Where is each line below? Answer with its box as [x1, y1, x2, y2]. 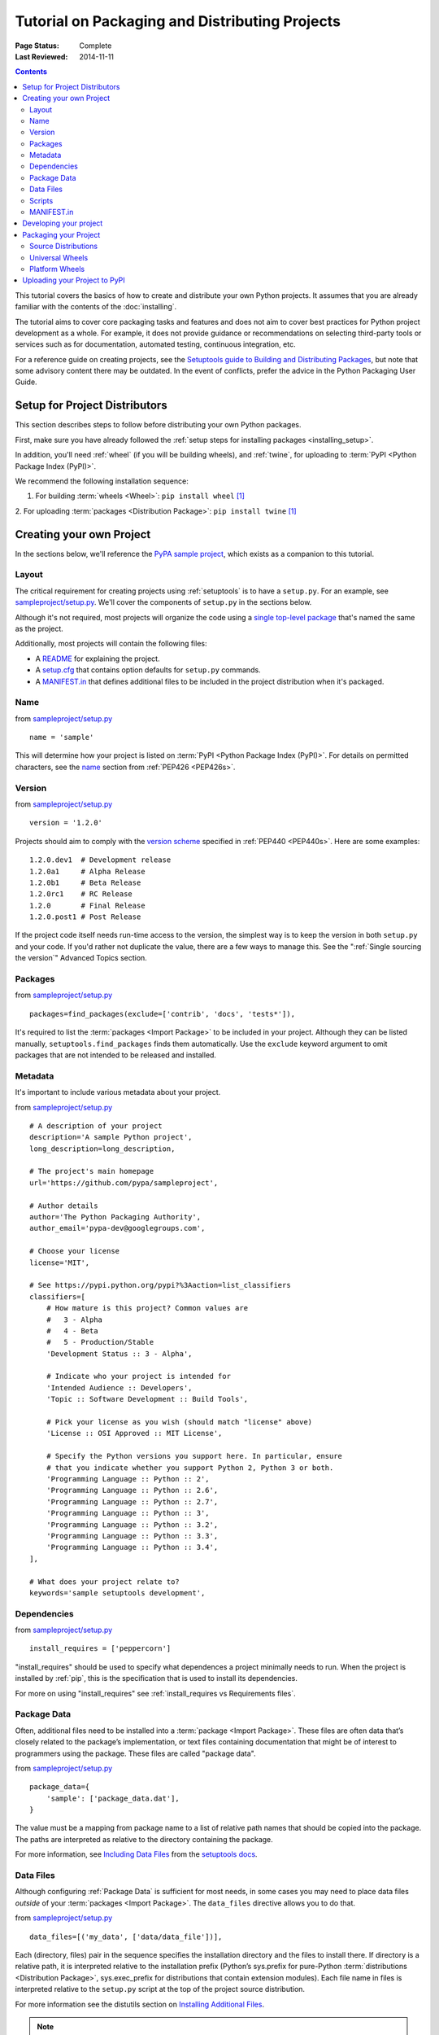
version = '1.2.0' [29, 818, 103, 828]
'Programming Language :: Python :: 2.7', [46, 1497, 219, 1506]
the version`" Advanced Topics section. [15, 953, 148, 963]
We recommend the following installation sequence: [15, 476, 189, 486]
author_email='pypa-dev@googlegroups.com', [29, 1223, 206, 1233]
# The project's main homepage [29, 1166, 154, 1176]
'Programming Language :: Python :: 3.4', [46, 1543, 219, 1552]
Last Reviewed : [15, 51, 68, 61]
